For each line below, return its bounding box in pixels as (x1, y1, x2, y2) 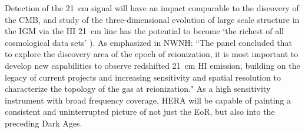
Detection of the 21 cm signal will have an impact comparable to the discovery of (5, 2, 299, 14)
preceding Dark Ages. (5, 117, 82, 129)
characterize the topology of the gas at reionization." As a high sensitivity (5, 82, 271, 95)
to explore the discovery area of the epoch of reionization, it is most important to (5, 48, 299, 60)
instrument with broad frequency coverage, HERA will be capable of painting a (5, 94, 291, 106)
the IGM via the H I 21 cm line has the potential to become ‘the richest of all (5, 25, 284, 37)
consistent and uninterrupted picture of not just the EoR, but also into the (5, 105, 275, 118)
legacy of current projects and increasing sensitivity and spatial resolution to (5, 71, 281, 83)
